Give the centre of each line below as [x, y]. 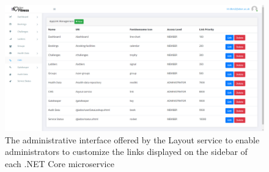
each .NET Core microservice [60, 163]
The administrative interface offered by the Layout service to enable [132, 139]
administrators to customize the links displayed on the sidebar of [126, 152]
